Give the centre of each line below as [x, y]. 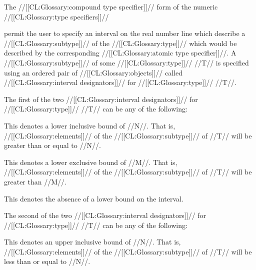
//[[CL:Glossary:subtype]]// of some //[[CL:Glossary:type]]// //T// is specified [126, 62]
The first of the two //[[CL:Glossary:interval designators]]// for [101, 99]
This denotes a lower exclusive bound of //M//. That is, [91, 162]
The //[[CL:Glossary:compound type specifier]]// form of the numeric [111, 6]
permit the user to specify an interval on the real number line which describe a [125, 33]
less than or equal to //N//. [47, 261]
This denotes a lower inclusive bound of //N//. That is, [90, 125]
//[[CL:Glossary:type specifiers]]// [56, 16]
